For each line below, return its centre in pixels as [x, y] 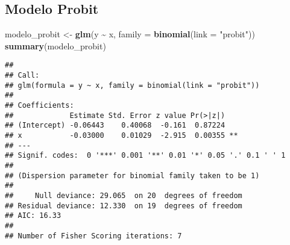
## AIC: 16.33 [33, 216]
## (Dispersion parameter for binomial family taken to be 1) [132, 175]
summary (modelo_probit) [55, 45]
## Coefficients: [39, 106]
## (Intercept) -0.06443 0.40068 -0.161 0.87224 [115, 126]
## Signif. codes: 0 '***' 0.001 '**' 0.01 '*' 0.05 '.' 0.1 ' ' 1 [145, 156]
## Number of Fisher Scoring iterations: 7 [93, 236]
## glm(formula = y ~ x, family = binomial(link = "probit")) [132, 85]
